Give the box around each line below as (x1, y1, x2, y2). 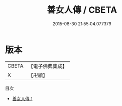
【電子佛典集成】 (28, 63, 67, 70)
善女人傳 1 (12, 95, 33, 101)
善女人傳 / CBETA (47, 4, 117, 16)
